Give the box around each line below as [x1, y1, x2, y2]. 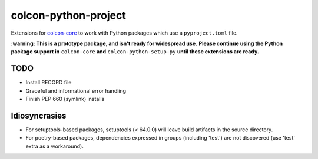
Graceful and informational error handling [25, 87, 127, 94]
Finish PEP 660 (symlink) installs [25, 96, 105, 103]
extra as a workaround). [25, 143, 84, 150]
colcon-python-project [11, 9, 126, 22]
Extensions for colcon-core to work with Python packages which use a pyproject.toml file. [11, 29, 238, 36]
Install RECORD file [25, 79, 72, 86]
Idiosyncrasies [11, 110, 67, 120]
